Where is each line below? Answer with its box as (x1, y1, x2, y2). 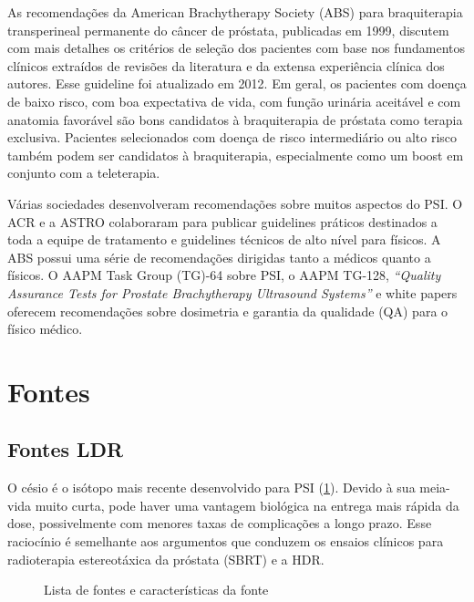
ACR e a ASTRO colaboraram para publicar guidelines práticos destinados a (7, 212, 438, 231)
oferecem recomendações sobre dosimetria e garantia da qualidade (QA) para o (7, 301, 448, 320)
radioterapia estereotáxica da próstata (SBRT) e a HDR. (7, 549, 325, 568)
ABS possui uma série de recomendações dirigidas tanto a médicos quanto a (7, 247, 431, 266)
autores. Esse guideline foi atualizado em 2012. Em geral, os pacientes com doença (7, 74, 467, 93)
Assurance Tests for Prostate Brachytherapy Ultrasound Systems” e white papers (7, 283, 458, 302)
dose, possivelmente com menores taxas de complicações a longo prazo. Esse (7, 514, 432, 533)
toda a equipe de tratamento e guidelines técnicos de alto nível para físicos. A (7, 230, 441, 249)
